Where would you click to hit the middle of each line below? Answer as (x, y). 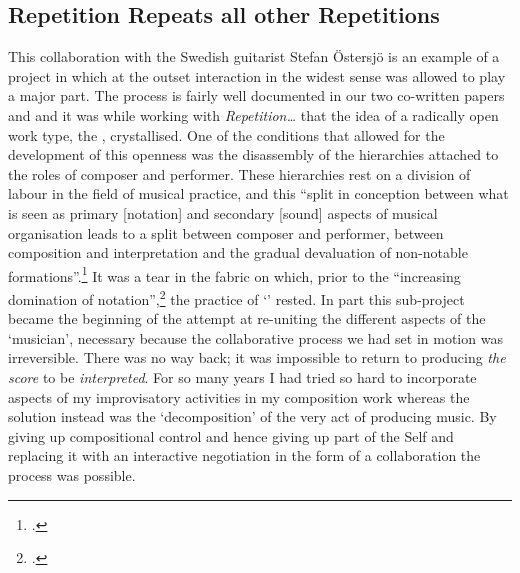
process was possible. (72, 474)
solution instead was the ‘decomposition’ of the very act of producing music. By (252, 416)
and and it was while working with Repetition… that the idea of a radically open (253, 114)
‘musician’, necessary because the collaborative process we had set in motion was (255, 337)
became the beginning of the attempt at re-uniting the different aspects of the (247, 318)
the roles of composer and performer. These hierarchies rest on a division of (239, 173)
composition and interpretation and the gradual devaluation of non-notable (238, 252)
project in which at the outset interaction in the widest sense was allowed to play (257, 75)
